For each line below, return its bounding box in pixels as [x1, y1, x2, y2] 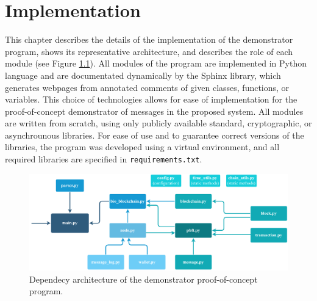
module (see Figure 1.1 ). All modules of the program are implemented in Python [5, 57, 307, 70]
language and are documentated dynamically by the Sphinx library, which [5, 68, 281, 81]
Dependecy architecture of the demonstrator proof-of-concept [29, 272, 258, 285]
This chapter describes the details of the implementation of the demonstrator [5, 33, 293, 46]
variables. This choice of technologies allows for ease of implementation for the [5, 93, 297, 106]
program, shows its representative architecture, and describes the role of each [5, 45, 293, 57]
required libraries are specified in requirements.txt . [5, 153, 202, 165]
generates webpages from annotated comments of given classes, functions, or [5, 81, 290, 93]
